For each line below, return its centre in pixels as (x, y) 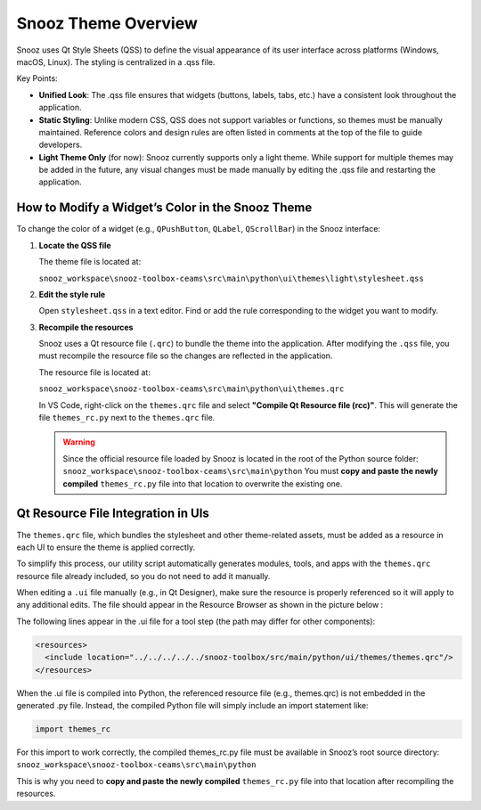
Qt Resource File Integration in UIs (113, 514)
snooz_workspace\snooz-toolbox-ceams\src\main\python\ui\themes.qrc (192, 389)
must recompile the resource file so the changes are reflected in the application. (186, 356)
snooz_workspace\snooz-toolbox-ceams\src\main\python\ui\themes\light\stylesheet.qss (232, 278)
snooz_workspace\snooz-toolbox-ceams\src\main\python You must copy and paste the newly (250, 471)
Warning (79, 442)
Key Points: (37, 78)
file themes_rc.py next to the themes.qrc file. (127, 418)
